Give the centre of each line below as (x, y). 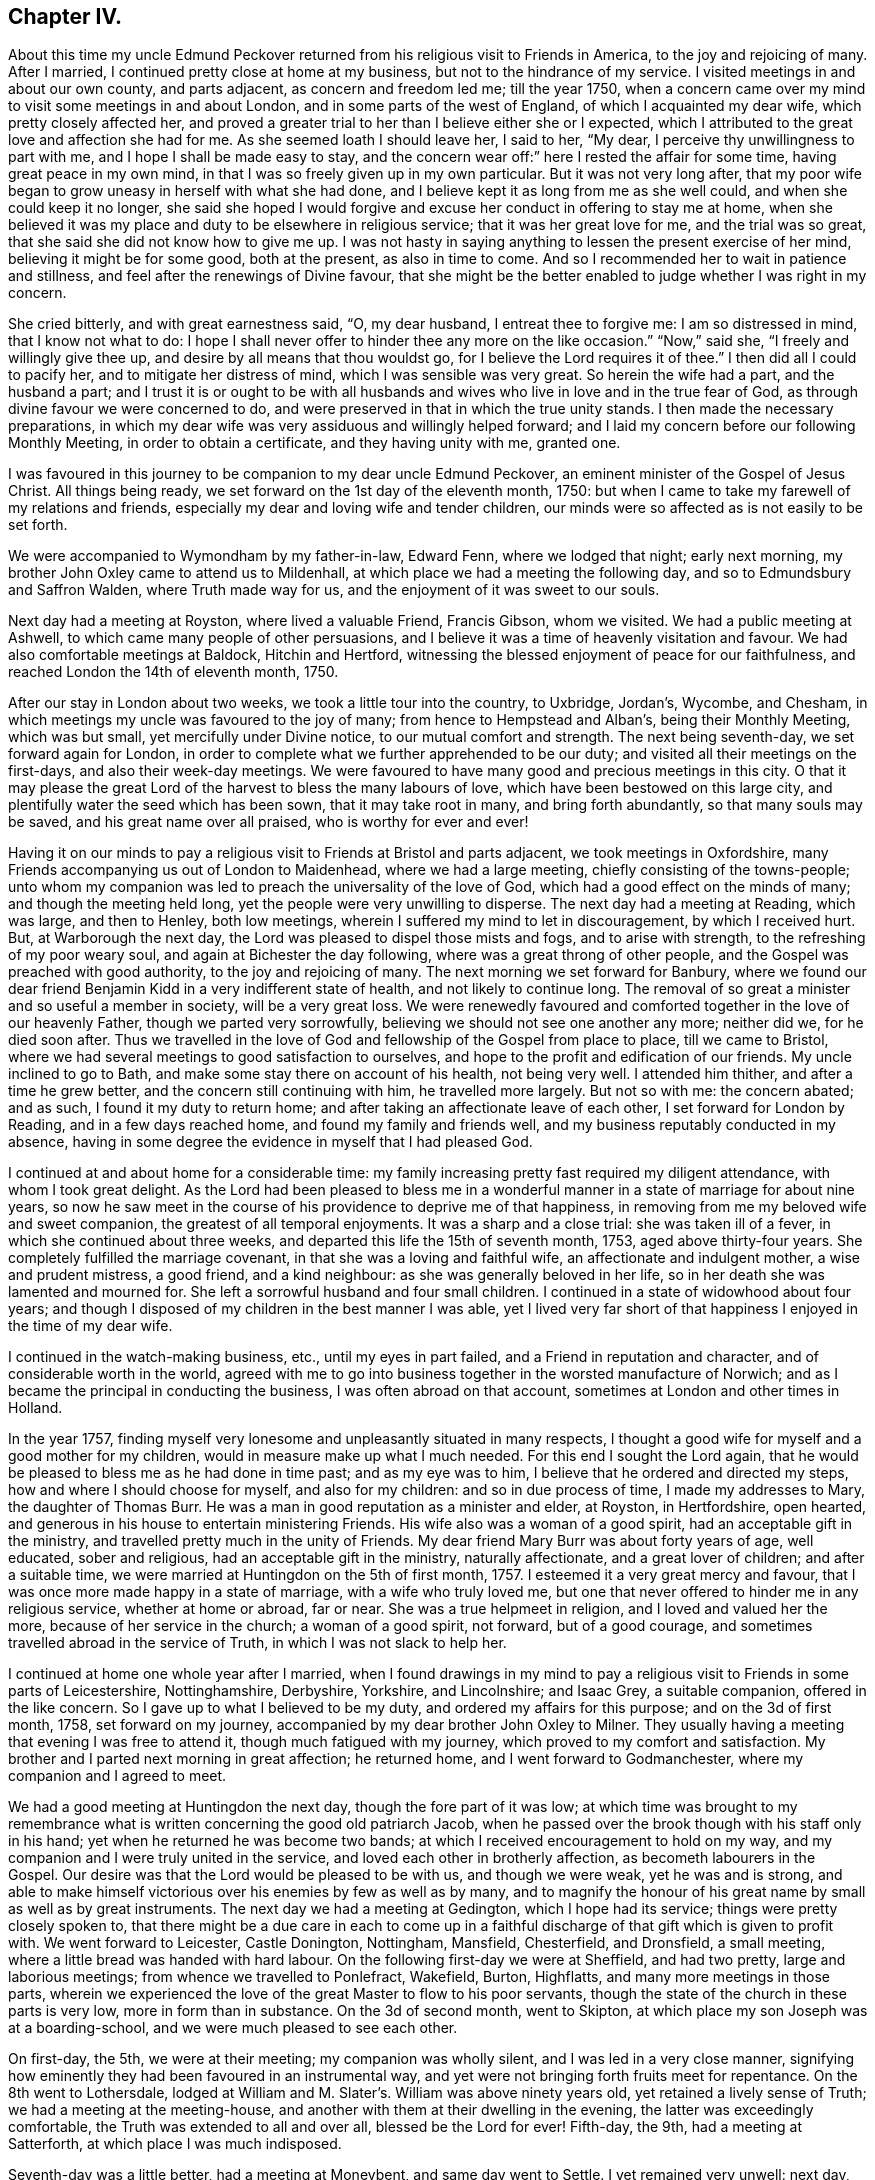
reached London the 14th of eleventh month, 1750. (173, 672)
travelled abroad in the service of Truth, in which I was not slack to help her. (257, 1643)
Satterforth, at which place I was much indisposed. (175, 2144)
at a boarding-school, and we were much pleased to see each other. (233, 2028)
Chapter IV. (65, 16)
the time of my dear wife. (90, 1326)
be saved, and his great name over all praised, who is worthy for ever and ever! (268, 822)
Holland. (35, 1408)
